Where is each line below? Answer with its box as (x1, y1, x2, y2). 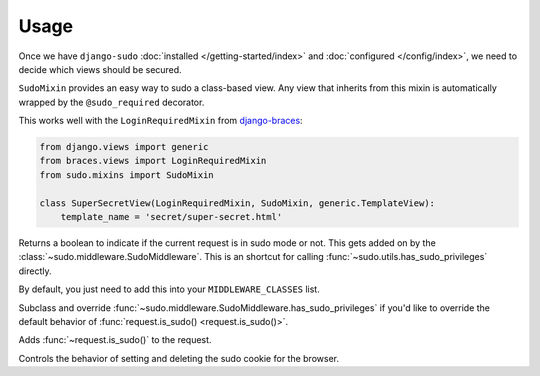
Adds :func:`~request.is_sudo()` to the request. (18, 334, 212, 346)
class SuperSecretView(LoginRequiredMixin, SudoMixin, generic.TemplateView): (39, 197, 435, 209)
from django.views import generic (39, 141, 209, 153)
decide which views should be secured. (18, 63, 182, 75)
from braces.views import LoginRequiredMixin (39, 155, 267, 167)
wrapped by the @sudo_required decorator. (18, 96, 205, 108)
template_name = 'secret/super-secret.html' (60, 211, 283, 223)
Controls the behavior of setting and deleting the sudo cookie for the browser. (18, 352, 340, 364)
